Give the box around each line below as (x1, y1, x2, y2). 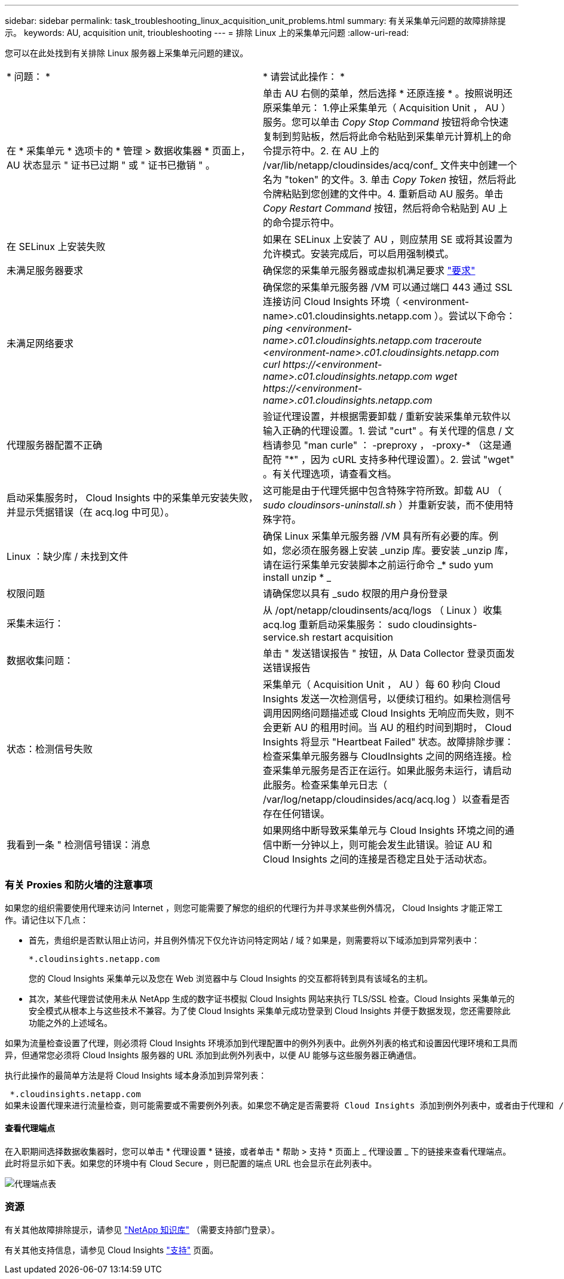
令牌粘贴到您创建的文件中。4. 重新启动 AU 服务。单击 (263, 188, 504, 200)
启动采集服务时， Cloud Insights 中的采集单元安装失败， (7, 492, 258, 504)
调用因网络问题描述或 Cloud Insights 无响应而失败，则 (263, 707, 505, 719)
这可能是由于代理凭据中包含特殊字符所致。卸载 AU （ (263, 485, 502, 497)
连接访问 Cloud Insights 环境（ (263, 296, 400, 307)
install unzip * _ (263, 571, 332, 583)
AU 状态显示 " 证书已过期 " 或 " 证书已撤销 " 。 (7, 159, 215, 171)
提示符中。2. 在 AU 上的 (272, 145, 379, 157)
